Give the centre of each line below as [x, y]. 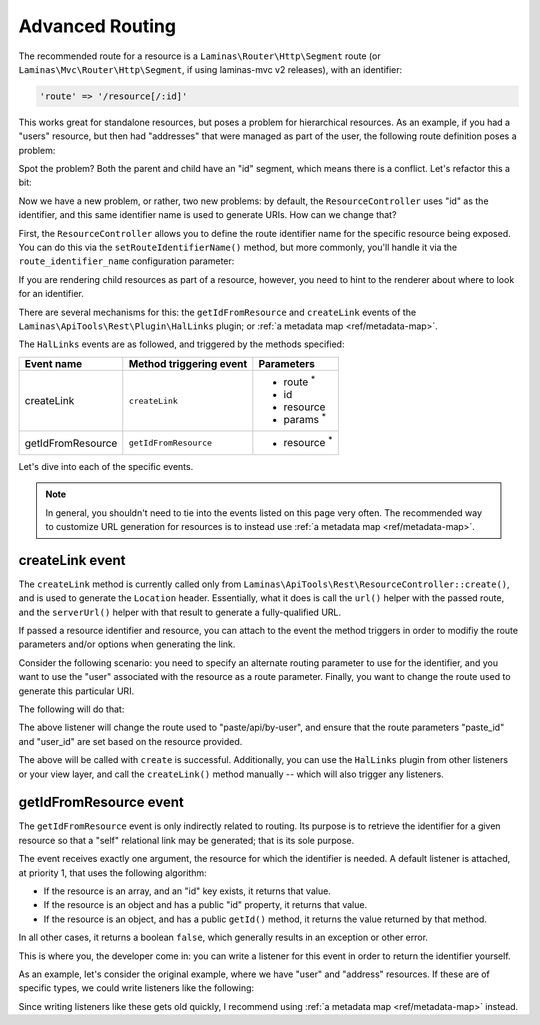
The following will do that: [71, 709]
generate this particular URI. [76, 691]
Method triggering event [188, 363]
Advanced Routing [97, 26]
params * [305, 419]
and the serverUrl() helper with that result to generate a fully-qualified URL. [180, 612]
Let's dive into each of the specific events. [106, 466]
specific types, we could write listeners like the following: [136, 988]
